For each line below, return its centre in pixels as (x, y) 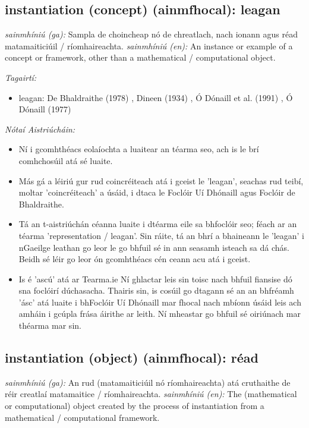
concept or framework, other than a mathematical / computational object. (140, 57)
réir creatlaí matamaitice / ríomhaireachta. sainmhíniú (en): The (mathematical (151, 394)
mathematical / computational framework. (82, 417)
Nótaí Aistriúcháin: (40, 129)
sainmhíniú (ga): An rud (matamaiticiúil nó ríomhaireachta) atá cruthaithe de (148, 382)
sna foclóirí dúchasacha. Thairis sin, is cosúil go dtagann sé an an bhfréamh (156, 290)
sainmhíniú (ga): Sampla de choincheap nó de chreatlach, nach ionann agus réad (151, 34)
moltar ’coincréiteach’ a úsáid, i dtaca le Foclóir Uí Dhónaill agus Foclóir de (157, 192)
